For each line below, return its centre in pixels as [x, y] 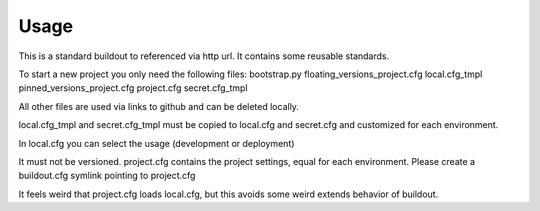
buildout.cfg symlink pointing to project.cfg [107, 176]
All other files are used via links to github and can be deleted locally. [159, 106]
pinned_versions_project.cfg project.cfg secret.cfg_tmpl [133, 88]
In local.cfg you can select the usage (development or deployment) [156, 143]
